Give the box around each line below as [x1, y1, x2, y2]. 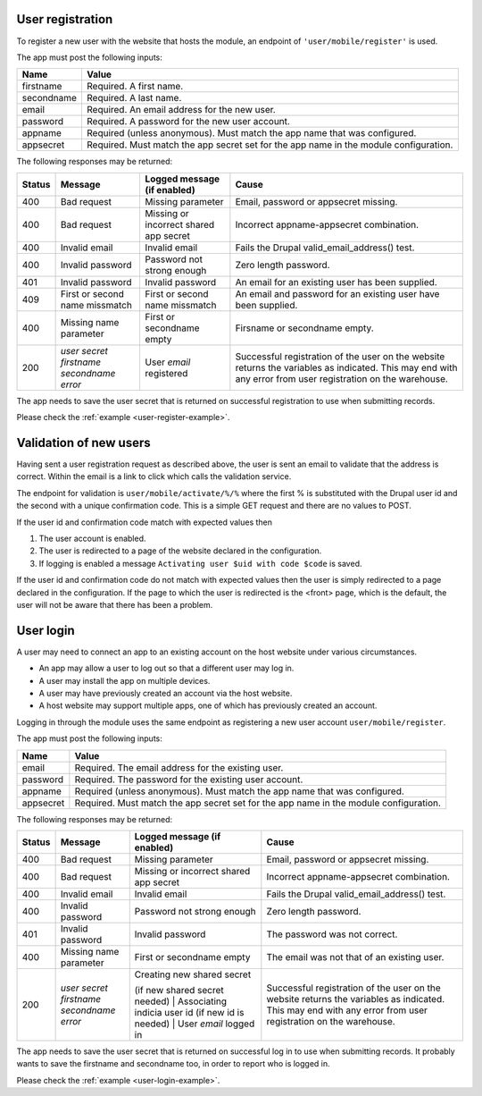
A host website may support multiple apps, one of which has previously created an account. [38, 700, 378, 711]
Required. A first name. [86, 80, 184, 93]
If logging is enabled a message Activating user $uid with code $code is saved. [38, 558, 362, 569]
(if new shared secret [134, 983, 225, 996]
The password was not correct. [266, 928, 398, 940]
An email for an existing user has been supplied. [235, 275, 437, 288]
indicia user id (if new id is [134, 1006, 245, 1018]
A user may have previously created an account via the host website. [38, 687, 293, 698]
